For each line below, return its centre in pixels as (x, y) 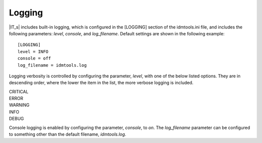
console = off (34, 58)
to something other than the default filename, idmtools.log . (67, 134)
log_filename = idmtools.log (52, 65)
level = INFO (33, 51)
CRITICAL (19, 91)
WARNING (19, 105)
